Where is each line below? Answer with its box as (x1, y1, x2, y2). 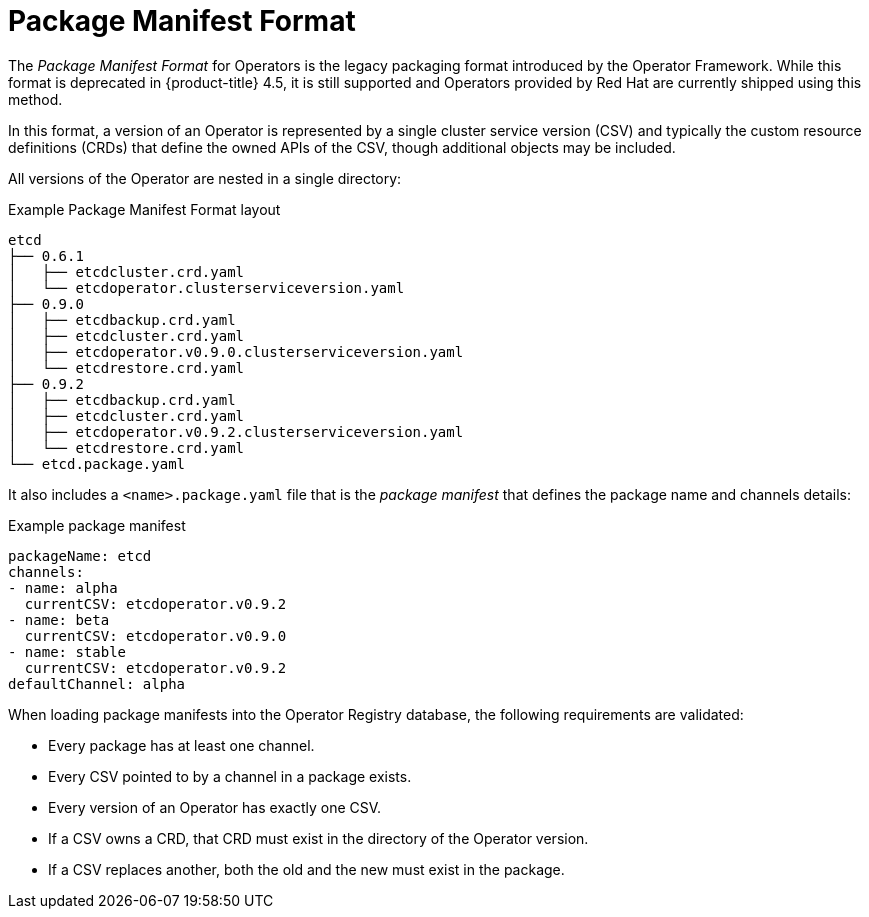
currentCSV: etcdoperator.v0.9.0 (24, 627, 287, 644)
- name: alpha (8, 579, 118, 596)
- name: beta (8, 611, 110, 628)
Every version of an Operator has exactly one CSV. (48, 798, 382, 816)
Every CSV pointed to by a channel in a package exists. (48, 767, 412, 785)
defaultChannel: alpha (8, 675, 186, 692)
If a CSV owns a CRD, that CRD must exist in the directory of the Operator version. (48, 829, 589, 847)
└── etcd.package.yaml (8, 455, 186, 472)
